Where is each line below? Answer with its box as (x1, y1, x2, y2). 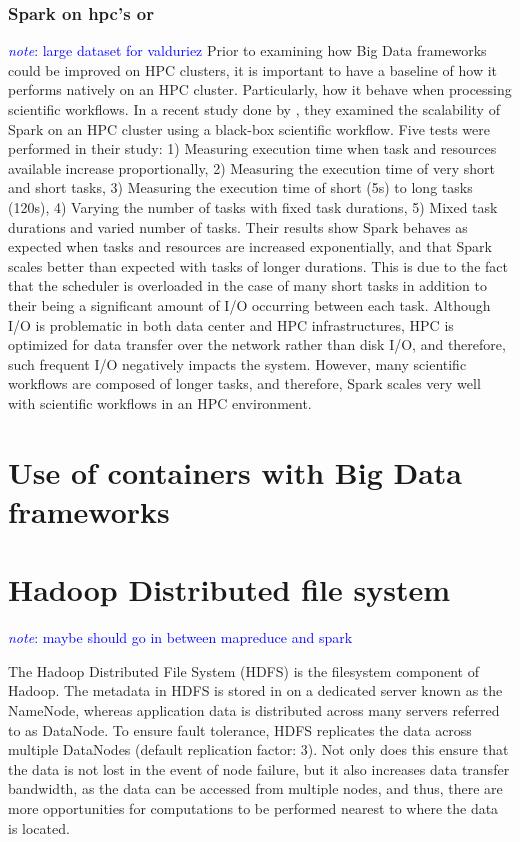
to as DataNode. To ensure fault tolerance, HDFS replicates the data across (8, 719, 472, 740)
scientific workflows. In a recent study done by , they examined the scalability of (8, 99, 500, 119)
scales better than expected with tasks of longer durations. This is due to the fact (8, 255, 508, 276)
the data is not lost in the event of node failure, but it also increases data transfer (8, 758, 510, 779)
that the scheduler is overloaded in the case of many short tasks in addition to (8, 275, 487, 296)
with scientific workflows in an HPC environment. (8, 392, 312, 413)
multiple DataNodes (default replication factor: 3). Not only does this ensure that (8, 739, 509, 760)
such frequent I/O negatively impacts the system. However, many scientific (8, 353, 467, 374)
